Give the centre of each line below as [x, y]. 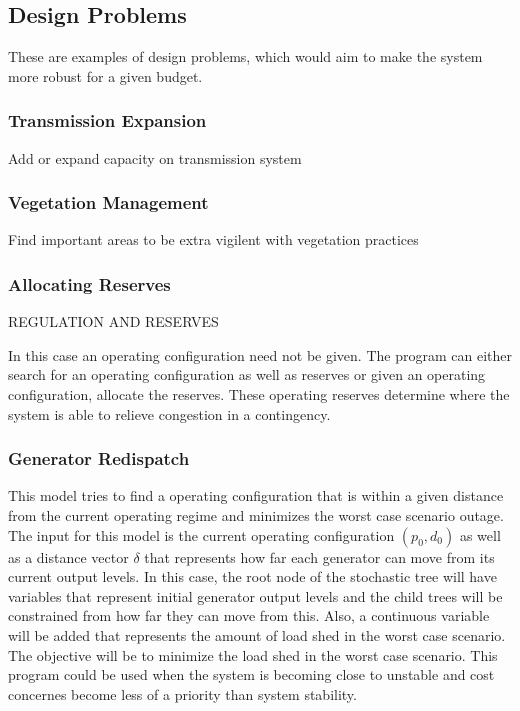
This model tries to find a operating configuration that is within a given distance [256, 495]
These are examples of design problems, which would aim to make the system [245, 56]
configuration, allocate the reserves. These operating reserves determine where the [259, 394]
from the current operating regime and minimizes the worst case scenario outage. [256, 515]
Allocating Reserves [89, 283]
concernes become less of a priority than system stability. [182, 693]
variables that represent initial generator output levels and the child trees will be [255, 595]
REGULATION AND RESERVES [113, 321]
